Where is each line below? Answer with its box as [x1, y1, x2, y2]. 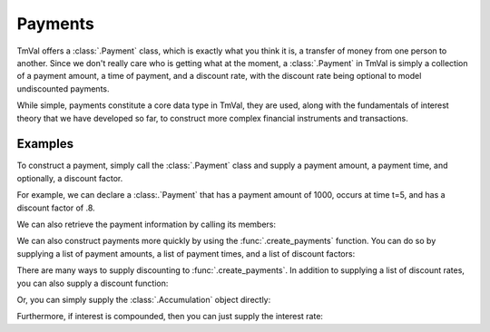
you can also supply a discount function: [16, 278, 169, 288]
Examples [16, 136, 74, 151]
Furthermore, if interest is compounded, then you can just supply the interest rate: [16, 311, 324, 322]
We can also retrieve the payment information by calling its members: [16, 219, 277, 229]
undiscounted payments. [16, 83, 110, 94]
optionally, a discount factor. [16, 172, 123, 183]
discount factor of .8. [16, 202, 95, 213]
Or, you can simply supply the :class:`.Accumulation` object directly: [16, 294, 271, 305]
